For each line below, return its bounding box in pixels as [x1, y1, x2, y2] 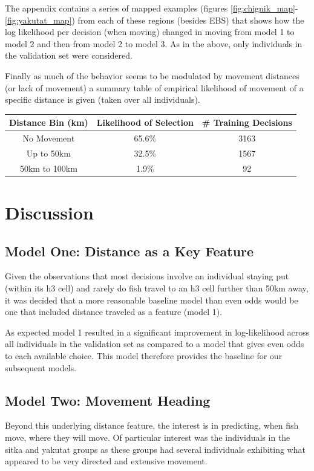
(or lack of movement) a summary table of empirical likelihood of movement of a [5, 81, 304, 94]
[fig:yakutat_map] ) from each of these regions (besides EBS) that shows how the [5, 13, 304, 26]
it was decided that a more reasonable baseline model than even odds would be [5, 293, 298, 306]
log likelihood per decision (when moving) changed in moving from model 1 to [5, 25, 295, 38]
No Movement [22, 132, 75, 145]
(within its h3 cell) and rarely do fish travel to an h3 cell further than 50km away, [5, 282, 309, 294]
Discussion [5, 200, 94, 225]
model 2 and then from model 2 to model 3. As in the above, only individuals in [5, 37, 303, 50]
